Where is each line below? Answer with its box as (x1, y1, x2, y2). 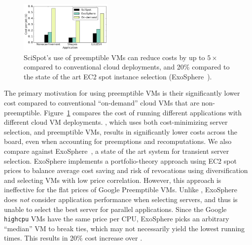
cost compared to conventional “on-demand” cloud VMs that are (4, 98, 200, 108)
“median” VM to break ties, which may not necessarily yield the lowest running (4, 223, 245, 233)
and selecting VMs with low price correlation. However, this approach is (4, 175, 221, 185)
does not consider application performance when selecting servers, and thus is (4, 194, 238, 204)
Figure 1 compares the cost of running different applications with (43, 107, 242, 117)
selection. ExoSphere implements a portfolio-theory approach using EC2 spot (4, 155, 237, 166)
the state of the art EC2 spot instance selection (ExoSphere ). (24, 71, 212, 81)
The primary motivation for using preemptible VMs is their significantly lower (4, 88, 240, 98)
